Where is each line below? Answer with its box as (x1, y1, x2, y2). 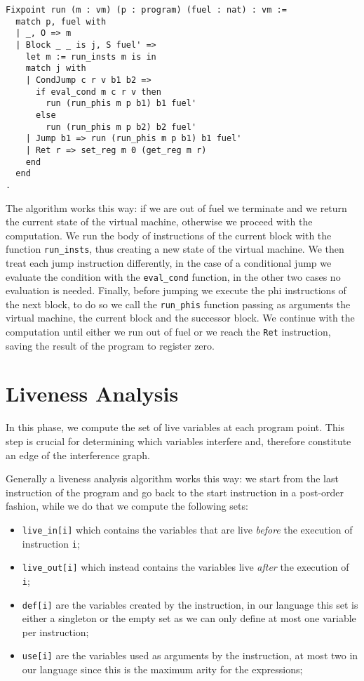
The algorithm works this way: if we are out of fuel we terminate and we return (6, 200, 347, 215)
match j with (25, 63, 86, 74)
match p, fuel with (15, 16, 107, 27)
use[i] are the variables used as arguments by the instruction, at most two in (22, 648, 358, 663)
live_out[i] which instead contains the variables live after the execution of (22, 560, 349, 574)
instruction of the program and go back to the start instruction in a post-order (6, 484, 344, 499)
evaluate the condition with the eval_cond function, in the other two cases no (6, 269, 341, 284)
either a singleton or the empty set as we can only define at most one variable (22, 611, 356, 626)
